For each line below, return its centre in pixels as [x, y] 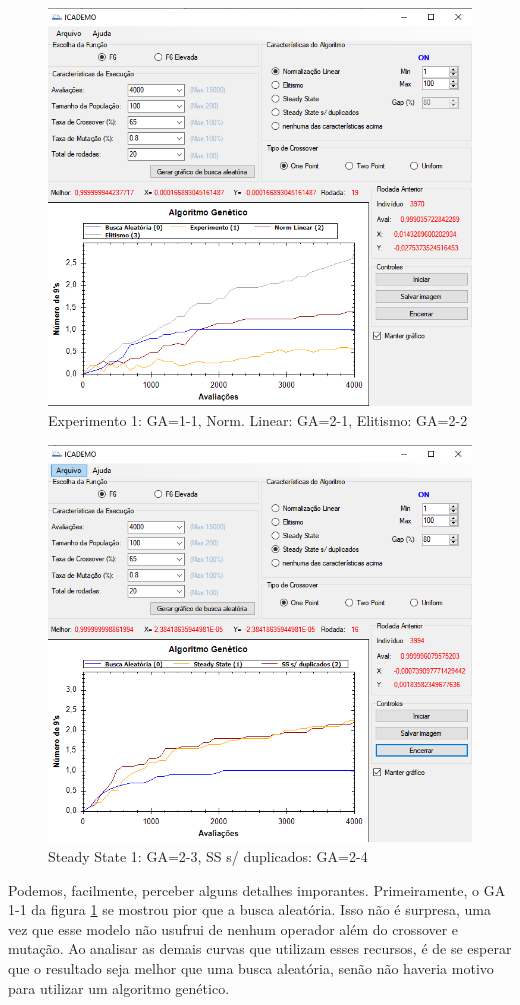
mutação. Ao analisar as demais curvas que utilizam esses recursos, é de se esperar [260, 948]
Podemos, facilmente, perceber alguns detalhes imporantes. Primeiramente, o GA [257, 889]
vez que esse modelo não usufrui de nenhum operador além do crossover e [233, 928]
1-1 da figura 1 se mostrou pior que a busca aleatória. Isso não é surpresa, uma [249, 909]
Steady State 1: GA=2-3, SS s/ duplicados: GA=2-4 [208, 856]
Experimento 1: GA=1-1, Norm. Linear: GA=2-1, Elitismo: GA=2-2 [258, 420]
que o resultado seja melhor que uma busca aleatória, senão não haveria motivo [251, 968]
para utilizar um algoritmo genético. [119, 987]
